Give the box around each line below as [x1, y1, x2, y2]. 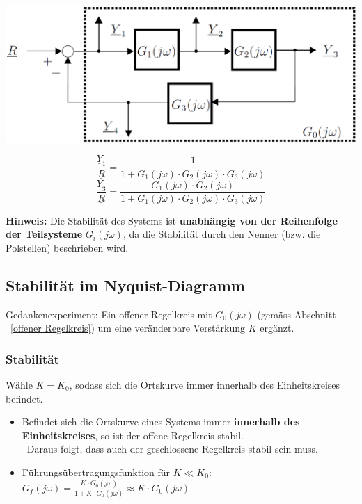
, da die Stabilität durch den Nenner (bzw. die [123, 227, 321, 241]
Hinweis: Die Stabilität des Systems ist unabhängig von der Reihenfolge [6, 213, 338, 227]
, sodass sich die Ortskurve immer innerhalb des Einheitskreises [69, 377, 340, 391]
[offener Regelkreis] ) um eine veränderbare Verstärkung [10, 320, 246, 335]
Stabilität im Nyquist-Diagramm [6, 274, 245, 295]
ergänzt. [260, 320, 294, 335]
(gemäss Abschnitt [257, 307, 336, 321]
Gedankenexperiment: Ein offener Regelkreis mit [6, 307, 212, 321]
